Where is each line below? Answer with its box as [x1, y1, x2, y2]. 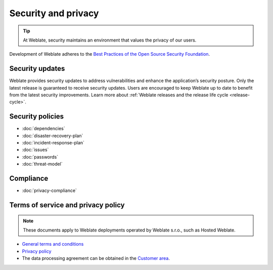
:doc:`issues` [22, 147, 49, 153]
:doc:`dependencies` [22, 126, 65, 132]
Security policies [9, 112, 64, 121]
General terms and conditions [22, 241, 84, 247]
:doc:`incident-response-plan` [22, 140, 84, 146]
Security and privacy [9, 8, 99, 19]
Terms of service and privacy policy [9, 201, 125, 209]
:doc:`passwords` [22, 153, 59, 160]
